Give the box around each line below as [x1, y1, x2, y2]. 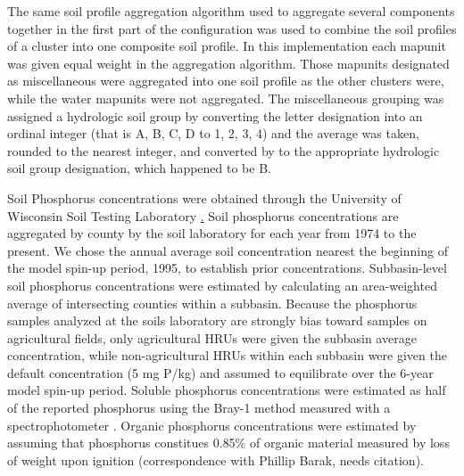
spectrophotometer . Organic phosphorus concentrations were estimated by [7, 415, 417, 434]
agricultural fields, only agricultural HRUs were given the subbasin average [7, 328, 417, 347]
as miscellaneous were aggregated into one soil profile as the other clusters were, [7, 71, 444, 90]
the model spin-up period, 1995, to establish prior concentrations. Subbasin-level [7, 259, 447, 277]
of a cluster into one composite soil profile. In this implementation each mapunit [7, 37, 446, 55]
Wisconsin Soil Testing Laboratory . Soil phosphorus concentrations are [7, 206, 399, 225]
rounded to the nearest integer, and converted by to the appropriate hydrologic [7, 141, 440, 160]
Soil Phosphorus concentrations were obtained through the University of [7, 188, 402, 207]
